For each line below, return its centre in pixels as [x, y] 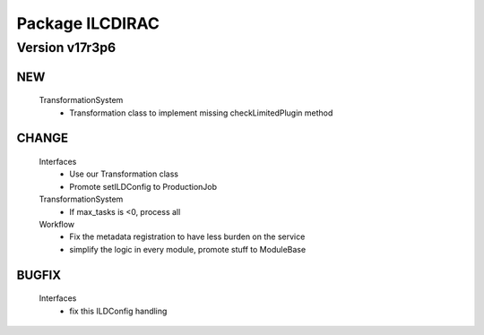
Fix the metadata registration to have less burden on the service [187, 236]
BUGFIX [39, 275]
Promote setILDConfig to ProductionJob [143, 186]
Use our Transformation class [124, 174]
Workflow [57, 224]
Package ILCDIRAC [88, 23]
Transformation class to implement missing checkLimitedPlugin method [201, 113]
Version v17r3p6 [66, 47]
